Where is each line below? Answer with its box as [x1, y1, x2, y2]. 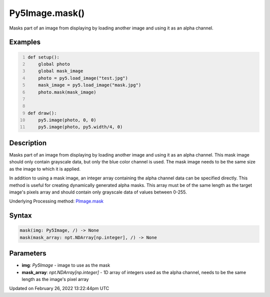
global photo [38, 61, 70, 67]
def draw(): [27, 110, 57, 116]
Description [9, 138, 47, 147]
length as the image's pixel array [21, 276, 89, 282]
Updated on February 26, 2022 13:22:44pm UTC [9, 285, 109, 291]
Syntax [9, 211, 32, 220]
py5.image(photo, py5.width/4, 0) [38, 124, 123, 130]
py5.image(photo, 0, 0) [38, 117, 97, 123]
